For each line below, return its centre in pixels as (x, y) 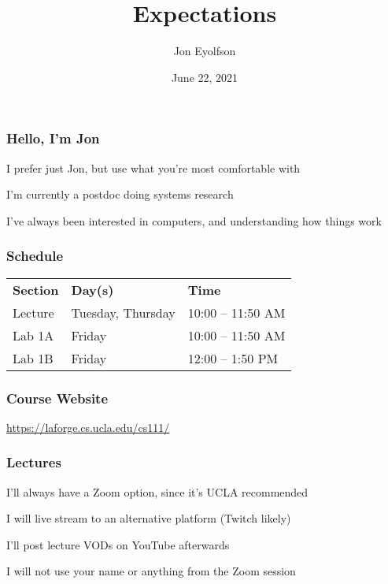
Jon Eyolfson (205, 51)
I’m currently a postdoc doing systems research (120, 194)
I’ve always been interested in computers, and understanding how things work (194, 220)
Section (36, 289)
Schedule (35, 256)
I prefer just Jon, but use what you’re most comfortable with (153, 167)
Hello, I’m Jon (53, 138)
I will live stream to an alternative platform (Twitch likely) (149, 518)
